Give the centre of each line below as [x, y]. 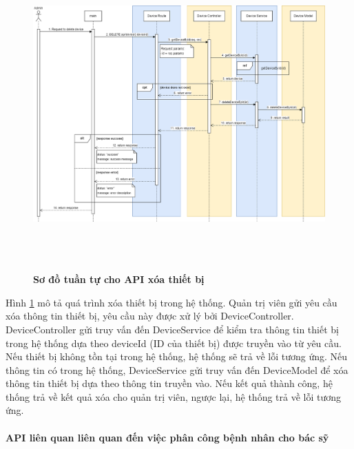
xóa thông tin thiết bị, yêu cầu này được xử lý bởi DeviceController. [150, 316]
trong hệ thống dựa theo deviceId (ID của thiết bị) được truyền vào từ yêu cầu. [174, 343]
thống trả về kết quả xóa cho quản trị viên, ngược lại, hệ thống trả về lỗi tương [174, 396]
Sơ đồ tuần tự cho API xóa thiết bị [119, 279]
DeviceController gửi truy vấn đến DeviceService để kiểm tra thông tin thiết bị [172, 329]
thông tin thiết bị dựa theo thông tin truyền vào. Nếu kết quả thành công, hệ [169, 383]
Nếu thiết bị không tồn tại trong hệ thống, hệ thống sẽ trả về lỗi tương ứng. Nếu [177, 356]
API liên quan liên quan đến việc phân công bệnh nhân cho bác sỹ [167, 437]
